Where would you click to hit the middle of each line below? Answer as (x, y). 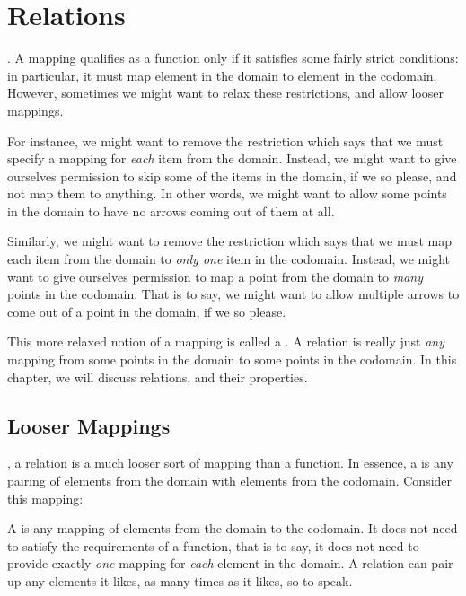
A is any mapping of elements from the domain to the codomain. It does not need (233, 528)
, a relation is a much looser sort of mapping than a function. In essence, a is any (230, 463)
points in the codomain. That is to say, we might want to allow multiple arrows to (233, 294)
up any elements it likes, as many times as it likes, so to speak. (180, 580)
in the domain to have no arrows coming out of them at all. (171, 210)
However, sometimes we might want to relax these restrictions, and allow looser (225, 93)
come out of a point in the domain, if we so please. (147, 311)
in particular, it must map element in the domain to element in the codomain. (222, 75)
